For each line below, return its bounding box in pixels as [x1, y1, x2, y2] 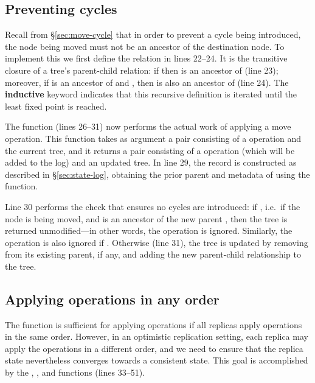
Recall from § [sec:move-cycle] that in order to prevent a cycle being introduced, [5, 28, 301, 41]
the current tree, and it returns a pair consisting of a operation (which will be [5, 144, 295, 156]
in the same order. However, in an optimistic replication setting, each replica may [5, 330, 308, 343]
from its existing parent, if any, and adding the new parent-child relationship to [5, 248, 301, 261]
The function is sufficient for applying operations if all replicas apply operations [5, 318, 302, 331]
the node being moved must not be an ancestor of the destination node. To [5, 40, 285, 52]
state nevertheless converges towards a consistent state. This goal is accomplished [5, 354, 308, 367]
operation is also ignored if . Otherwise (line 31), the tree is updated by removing [5, 236, 308, 248]
